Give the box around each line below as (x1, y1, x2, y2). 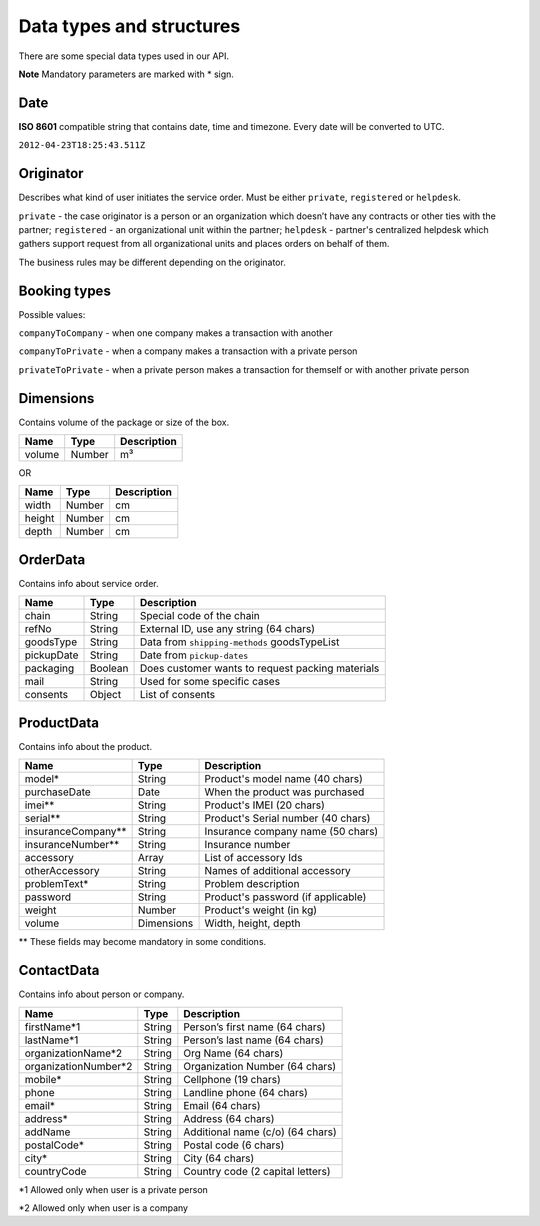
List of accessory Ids (204, 851, 303, 865)
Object (90, 688, 122, 702)
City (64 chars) (183, 1151, 255, 1165)
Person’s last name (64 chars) (183, 1033, 324, 1047)
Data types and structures (18, 15, 241, 37)
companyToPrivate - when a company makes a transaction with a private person (18, 345, 358, 357)
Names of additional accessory (204, 864, 351, 878)
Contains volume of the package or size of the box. (18, 416, 230, 428)
